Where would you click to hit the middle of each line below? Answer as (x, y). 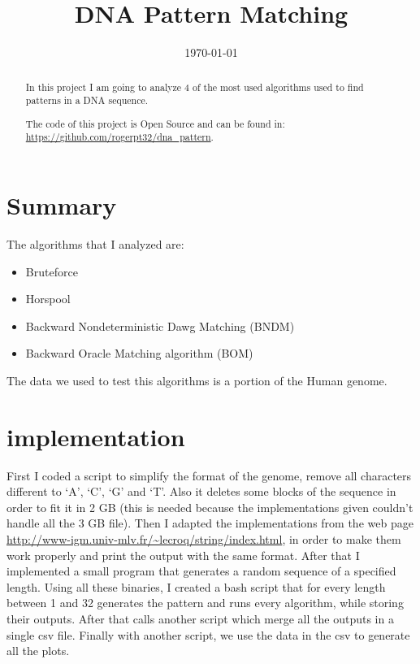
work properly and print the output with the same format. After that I (183, 555)
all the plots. (38, 651)
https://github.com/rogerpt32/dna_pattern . (119, 137)
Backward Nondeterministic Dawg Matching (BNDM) (160, 325)
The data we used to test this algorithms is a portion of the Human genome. (197, 380)
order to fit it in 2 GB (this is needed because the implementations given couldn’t (210, 507)
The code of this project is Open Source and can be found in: (155, 123)
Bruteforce (52, 271)
